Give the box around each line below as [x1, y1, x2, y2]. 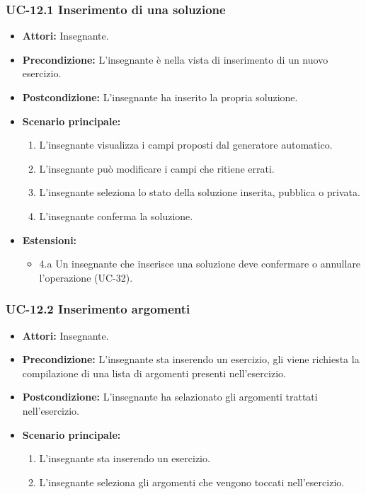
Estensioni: [22, 232, 77, 247]
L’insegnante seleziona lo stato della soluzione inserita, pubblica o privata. [39, 185, 360, 200]
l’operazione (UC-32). [39, 270, 133, 285]
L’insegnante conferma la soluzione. [39, 208, 193, 223]
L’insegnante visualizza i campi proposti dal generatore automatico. [39, 137, 333, 152]
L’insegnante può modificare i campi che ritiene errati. [39, 161, 275, 176]
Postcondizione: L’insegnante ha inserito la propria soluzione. [22, 90, 298, 104]
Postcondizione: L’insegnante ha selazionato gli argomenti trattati [22, 389, 318, 404]
